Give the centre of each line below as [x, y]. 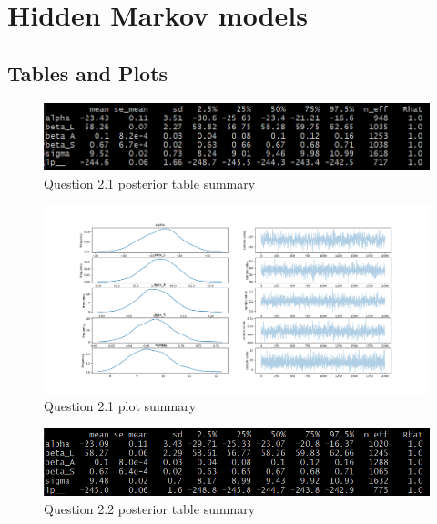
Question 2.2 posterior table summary [150, 508]
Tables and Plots [88, 72]
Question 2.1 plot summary [120, 406]
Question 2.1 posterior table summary [150, 183]
